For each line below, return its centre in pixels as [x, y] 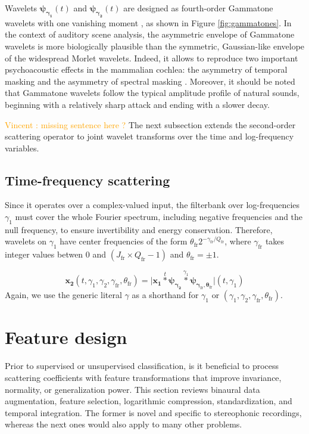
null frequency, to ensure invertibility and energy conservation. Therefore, [139, 229]
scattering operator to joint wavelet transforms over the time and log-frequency [149, 136]
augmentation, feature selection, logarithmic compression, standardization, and [149, 401]
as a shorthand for [165, 295]
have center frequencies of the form [124, 241]
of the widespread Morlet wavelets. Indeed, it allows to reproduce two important [152, 58]
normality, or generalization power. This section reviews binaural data [132, 389]
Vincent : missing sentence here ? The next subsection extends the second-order [150, 124]
